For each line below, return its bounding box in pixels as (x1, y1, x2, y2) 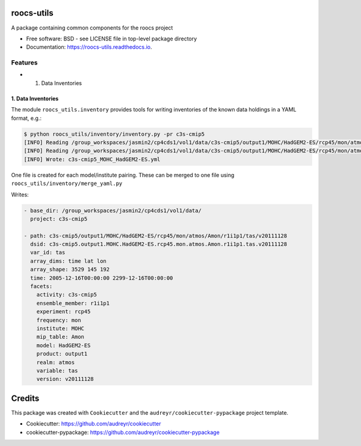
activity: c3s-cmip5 (36, 291, 97, 298)
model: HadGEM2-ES (36, 342, 91, 349)
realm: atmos (36, 359, 75, 366)
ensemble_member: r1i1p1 (36, 300, 110, 307)
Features (11, 58, 38, 67)
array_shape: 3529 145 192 (30, 266, 110, 273)
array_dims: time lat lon (30, 257, 106, 265)
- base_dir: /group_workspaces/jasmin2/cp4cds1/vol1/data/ (23, 207, 202, 214)
